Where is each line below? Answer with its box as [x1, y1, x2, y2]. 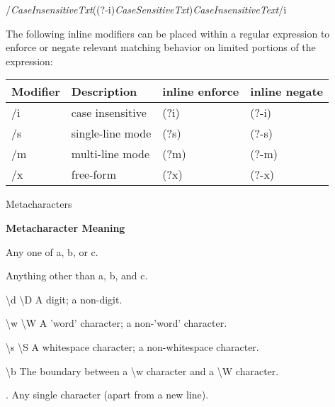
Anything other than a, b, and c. [6, 268, 148, 283]
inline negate [250, 83, 323, 100]
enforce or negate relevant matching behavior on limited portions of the [6, 40, 316, 55]
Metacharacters [6, 196, 72, 211]
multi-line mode [71, 145, 149, 162]
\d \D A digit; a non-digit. [6, 291, 123, 306]
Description [71, 83, 137, 100]
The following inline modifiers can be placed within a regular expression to [6, 26, 330, 40]
